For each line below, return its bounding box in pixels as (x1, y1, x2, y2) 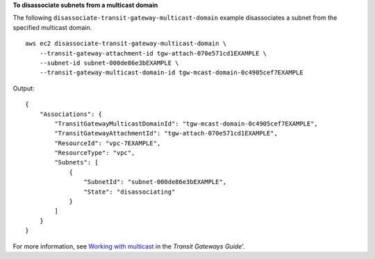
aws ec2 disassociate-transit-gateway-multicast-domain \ (25, 40, 227, 48)
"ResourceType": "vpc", (54, 149, 135, 157)
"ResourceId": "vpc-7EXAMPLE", (54, 139, 161, 147)
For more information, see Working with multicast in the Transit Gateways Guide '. (12, 242, 246, 250)
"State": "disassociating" (83, 187, 176, 196)
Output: (12, 84, 35, 92)
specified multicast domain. (12, 23, 92, 31)
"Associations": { (39, 110, 103, 118)
